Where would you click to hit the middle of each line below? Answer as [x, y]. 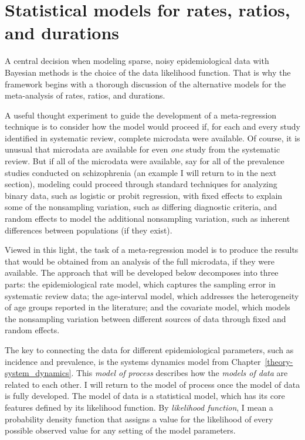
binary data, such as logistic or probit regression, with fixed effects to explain [144, 195]
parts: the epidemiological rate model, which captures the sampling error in [140, 284]
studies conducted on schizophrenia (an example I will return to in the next [141, 172]
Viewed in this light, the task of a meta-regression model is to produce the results [152, 250]
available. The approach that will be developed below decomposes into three [142, 273]
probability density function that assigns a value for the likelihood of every [139, 419]
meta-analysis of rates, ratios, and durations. [85, 95]
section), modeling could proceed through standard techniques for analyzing [141, 184]
